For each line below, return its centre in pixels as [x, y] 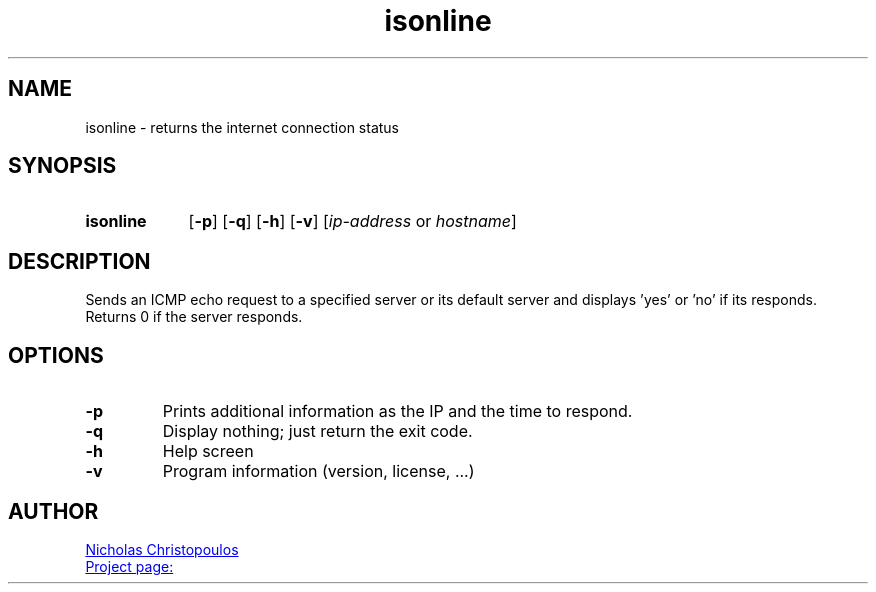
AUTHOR [53, 511]
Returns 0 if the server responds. [194, 317]
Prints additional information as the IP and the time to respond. [397, 411]
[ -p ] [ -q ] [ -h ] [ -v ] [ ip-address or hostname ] [352, 221]
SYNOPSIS [62, 166]
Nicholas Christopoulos [162, 549]
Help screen [208, 451]
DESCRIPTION [79, 261]
